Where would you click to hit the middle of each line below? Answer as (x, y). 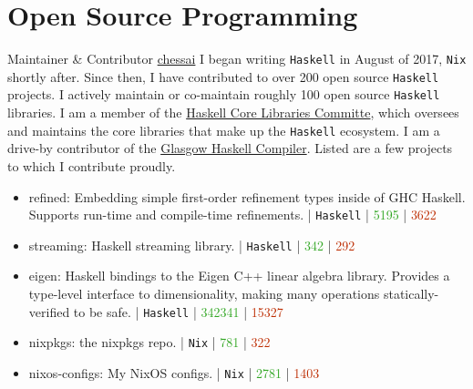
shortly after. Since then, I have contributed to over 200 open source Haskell (223, 76)
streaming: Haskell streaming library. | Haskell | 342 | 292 (192, 245)
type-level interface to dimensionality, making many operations (204, 294)
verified (49, 311)
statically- (411, 294)
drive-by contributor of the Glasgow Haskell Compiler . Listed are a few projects (230, 148)
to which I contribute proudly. (92, 165)
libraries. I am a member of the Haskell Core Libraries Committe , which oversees (233, 113)
